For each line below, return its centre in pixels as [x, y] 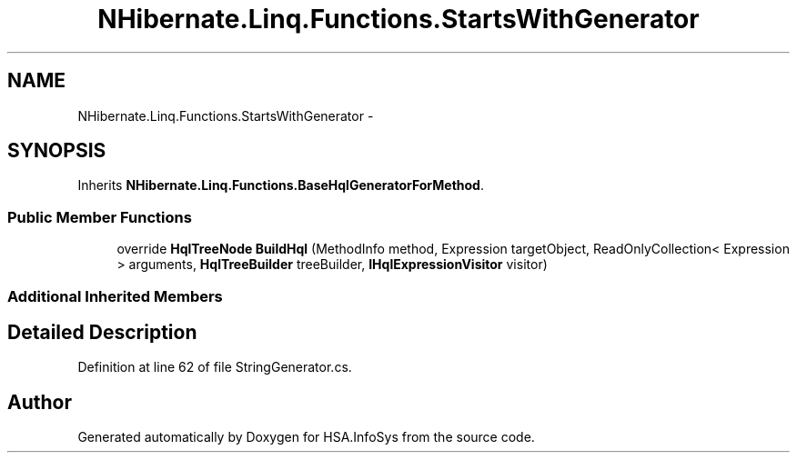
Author [40, 402]
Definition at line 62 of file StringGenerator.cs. [215, 367]
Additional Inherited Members [115, 296]
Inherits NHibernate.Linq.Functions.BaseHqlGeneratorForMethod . [281, 185]
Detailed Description [102, 332]
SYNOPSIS [57, 151]
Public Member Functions [100, 217]
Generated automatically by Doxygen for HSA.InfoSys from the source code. [306, 437]
